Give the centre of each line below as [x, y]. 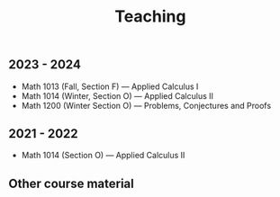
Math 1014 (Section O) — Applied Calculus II [103, 156]
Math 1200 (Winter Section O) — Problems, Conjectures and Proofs [146, 105]
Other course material [71, 183]
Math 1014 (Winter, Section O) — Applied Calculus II [117, 95]
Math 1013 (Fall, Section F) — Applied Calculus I [110, 86]
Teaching [150, 17]
